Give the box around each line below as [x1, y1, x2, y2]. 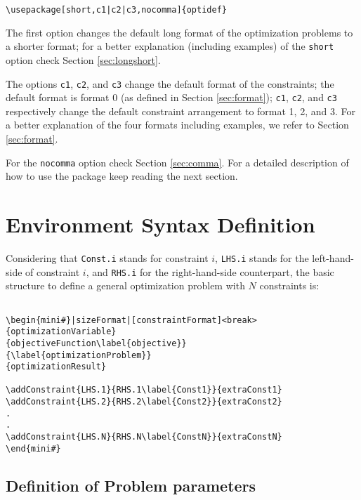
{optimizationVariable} [6, 327, 117, 337]
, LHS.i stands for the [215, 250, 309, 265]
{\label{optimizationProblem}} [6, 350, 152, 360]
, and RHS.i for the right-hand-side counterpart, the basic [86, 264, 334, 279]
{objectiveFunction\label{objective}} [6, 338, 187, 348]
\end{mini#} [6, 443, 61, 454]
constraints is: [259, 278, 320, 293]
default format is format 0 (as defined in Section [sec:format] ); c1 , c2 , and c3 [6, 90, 337, 105]
